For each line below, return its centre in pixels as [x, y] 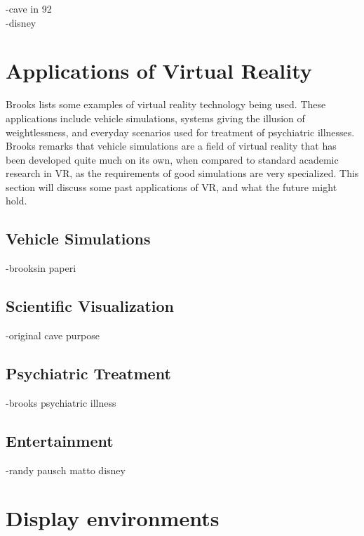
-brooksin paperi [41, 268]
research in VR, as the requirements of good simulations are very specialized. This [182, 173]
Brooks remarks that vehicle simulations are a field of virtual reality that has [171, 146]
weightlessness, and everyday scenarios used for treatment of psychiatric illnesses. [180, 132]
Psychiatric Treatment [88, 373]
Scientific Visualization [90, 306]
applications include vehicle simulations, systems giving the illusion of [155, 118]
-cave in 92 [29, 8]
